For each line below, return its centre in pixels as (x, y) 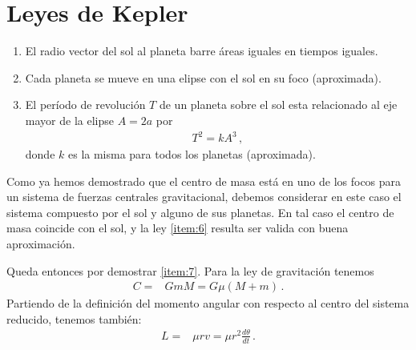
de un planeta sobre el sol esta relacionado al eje (278, 105)
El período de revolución (85, 105)
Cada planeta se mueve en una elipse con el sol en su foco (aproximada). (203, 77)
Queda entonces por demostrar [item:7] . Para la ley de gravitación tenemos (190, 270)
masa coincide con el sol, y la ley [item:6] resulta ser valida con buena (178, 228)
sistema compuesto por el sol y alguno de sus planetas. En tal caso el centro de (200, 212)
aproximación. (41, 243)
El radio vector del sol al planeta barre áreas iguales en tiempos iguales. (202, 51)
